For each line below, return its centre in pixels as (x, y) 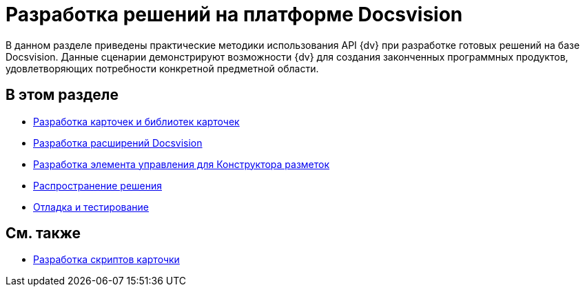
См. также (43, 233)
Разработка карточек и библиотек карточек (136, 121)
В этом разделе (62, 95)
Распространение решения (98, 185)
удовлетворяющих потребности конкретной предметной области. (162, 68)
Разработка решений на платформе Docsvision (234, 14)
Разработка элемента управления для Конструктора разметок (182, 164)
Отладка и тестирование (91, 207)
